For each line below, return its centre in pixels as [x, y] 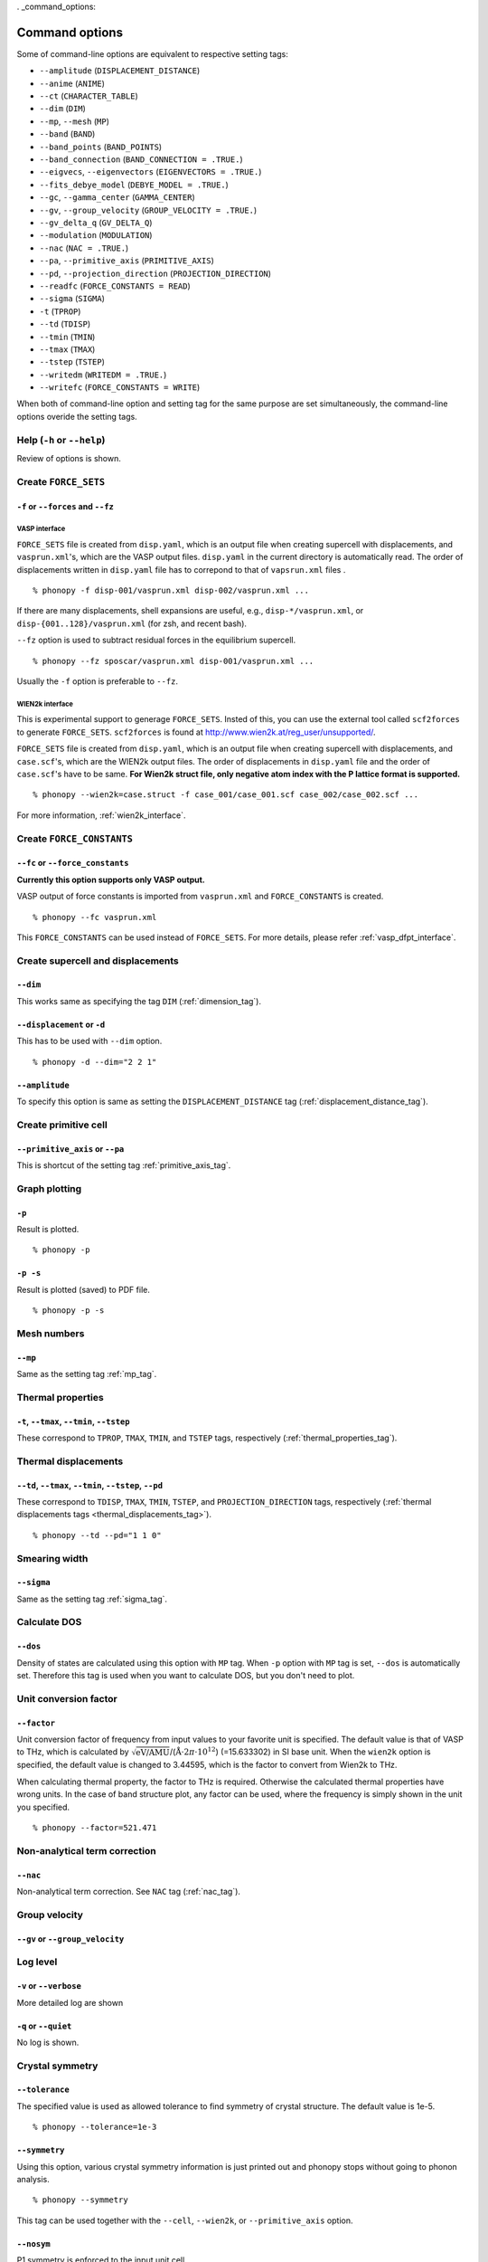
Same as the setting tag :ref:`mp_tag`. [87, 1374]
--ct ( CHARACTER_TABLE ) [89, 96]
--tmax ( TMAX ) [67, 349]
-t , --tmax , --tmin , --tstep [73, 1421]
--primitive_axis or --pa [70, 1148]
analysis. [33, 2180]
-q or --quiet [44, 2026]
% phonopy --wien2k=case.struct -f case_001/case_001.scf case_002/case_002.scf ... [226, 795]
